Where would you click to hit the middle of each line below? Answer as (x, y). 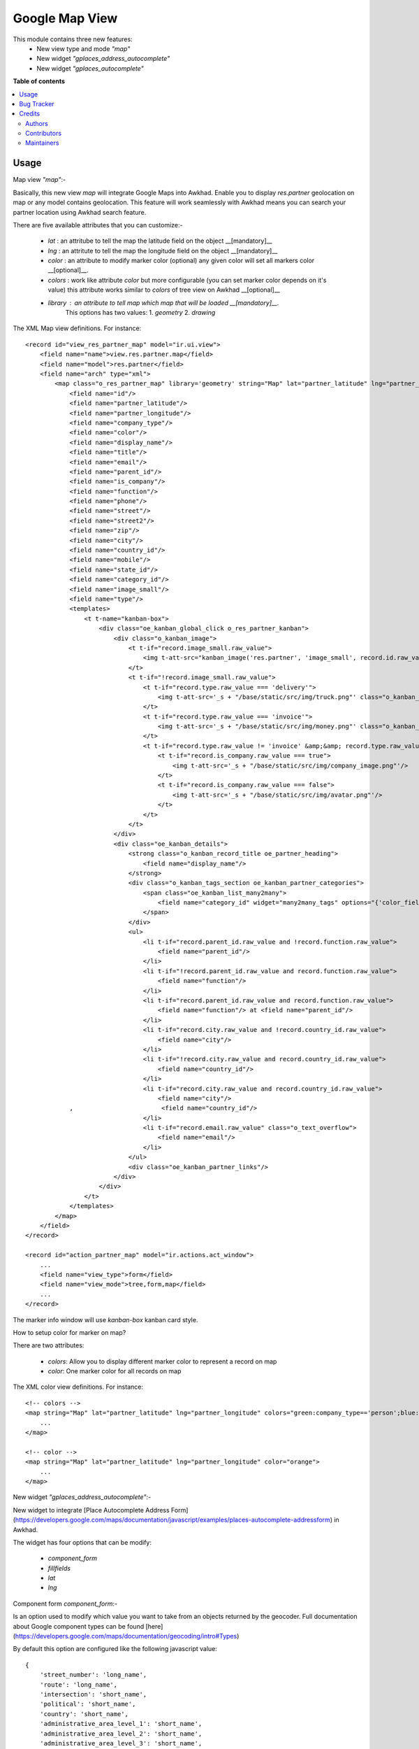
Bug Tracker (37, 104)
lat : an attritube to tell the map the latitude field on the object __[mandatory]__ (160, 241)
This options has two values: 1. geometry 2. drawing (140, 313)
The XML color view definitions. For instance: (78, 1387)
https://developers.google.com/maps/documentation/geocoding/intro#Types (126, 1636)
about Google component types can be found (79, 1626)
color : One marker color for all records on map (115, 1371)
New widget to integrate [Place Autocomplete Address (91, 1510)
